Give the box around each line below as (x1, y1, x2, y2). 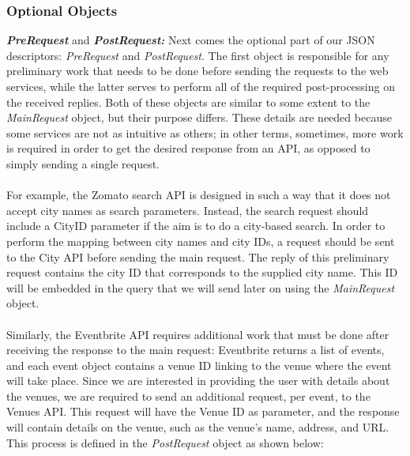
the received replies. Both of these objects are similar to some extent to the (6, 93, 371, 110)
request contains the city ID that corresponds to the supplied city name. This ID (6, 264, 398, 281)
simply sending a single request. (6, 155, 160, 171)
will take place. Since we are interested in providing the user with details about (6, 372, 390, 389)
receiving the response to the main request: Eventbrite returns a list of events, (6, 341, 385, 358)
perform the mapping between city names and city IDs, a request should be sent (6, 232, 395, 249)
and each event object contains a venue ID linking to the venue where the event (6, 356, 392, 373)
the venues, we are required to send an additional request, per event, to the (6, 387, 371, 404)
